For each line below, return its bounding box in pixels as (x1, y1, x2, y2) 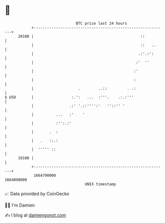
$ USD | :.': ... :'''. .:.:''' (4, 94, 134, 100)
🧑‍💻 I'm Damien (4, 202, 35, 208)
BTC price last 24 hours (76, 21, 127, 26)
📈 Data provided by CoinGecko (4, 191, 70, 197)
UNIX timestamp (84, 181, 116, 187)
